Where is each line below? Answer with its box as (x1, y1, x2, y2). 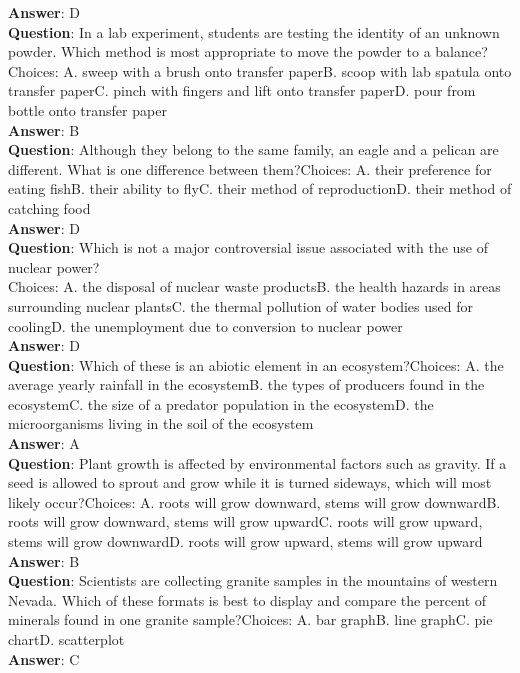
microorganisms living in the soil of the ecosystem (8, 413, 314, 434)
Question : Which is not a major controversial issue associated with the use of (8, 237, 489, 258)
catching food (8, 197, 91, 218)
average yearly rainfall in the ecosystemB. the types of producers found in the (8, 374, 485, 395)
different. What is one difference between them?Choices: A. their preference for (8, 158, 492, 179)
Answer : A (8, 433, 80, 454)
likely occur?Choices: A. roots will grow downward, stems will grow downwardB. (8, 491, 501, 512)
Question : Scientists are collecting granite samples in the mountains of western (8, 570, 498, 591)
